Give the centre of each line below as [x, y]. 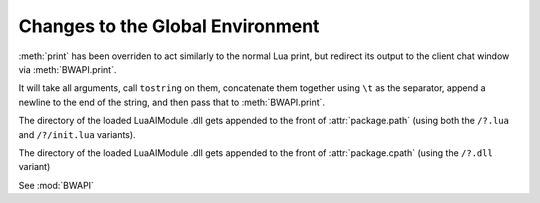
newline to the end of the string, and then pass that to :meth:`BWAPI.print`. [171, 102]
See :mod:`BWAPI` [56, 185]
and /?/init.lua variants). [77, 134]
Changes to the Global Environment [169, 26]
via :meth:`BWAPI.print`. [67, 69]
